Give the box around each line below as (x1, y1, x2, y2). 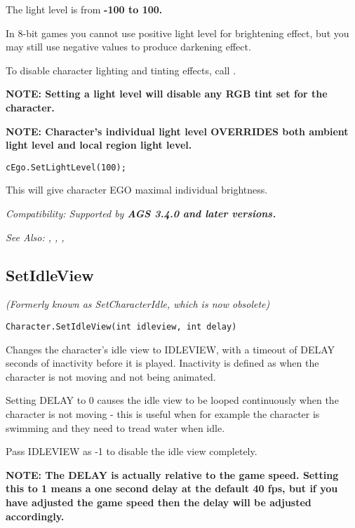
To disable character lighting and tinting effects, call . (6, 62, 236, 77)
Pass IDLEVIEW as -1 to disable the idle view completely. (6, 444, 257, 459)
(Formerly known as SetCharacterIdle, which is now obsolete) (6, 297, 270, 311)
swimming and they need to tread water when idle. (6, 420, 225, 435)
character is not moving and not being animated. (6, 369, 216, 384)
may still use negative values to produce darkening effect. (6, 39, 251, 54)
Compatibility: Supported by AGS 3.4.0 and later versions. (6, 206, 276, 220)
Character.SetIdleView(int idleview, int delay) (6, 321, 237, 332)
